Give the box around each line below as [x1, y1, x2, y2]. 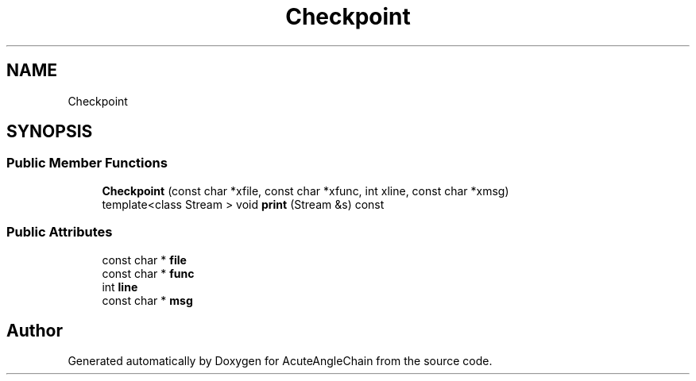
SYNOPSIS [6, 121, 93, 142]
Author [6, 320, 63, 341]
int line [102, 279, 138, 294]
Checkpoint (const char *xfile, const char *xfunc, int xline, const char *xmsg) [102, 183, 509, 198]
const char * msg [102, 293, 193, 307]
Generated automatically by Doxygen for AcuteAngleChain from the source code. [68, 354, 493, 368]
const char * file [102, 252, 187, 267]
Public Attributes [6, 224, 113, 241]
